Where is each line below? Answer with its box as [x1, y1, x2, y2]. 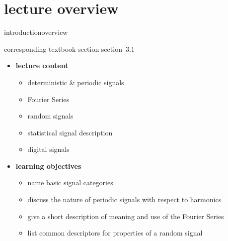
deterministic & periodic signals [27, 77, 124, 87]
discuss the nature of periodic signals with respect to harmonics [27, 194, 222, 205]
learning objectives [15, 160, 81, 171]
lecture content [15, 60, 69, 71]
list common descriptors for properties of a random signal [27, 228, 203, 238]
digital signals [27, 144, 70, 154]
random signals [27, 111, 74, 121]
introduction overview [4, 27, 68, 37]
